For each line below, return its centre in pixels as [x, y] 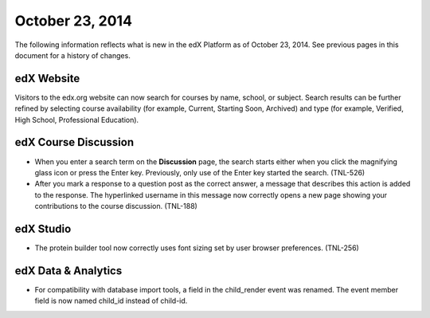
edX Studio [43, 228]
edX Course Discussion [74, 142]
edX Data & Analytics [68, 271]
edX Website [47, 79]
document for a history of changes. [72, 55]
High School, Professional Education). [77, 120]
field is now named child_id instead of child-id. [111, 301]
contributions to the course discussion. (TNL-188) [116, 206]
